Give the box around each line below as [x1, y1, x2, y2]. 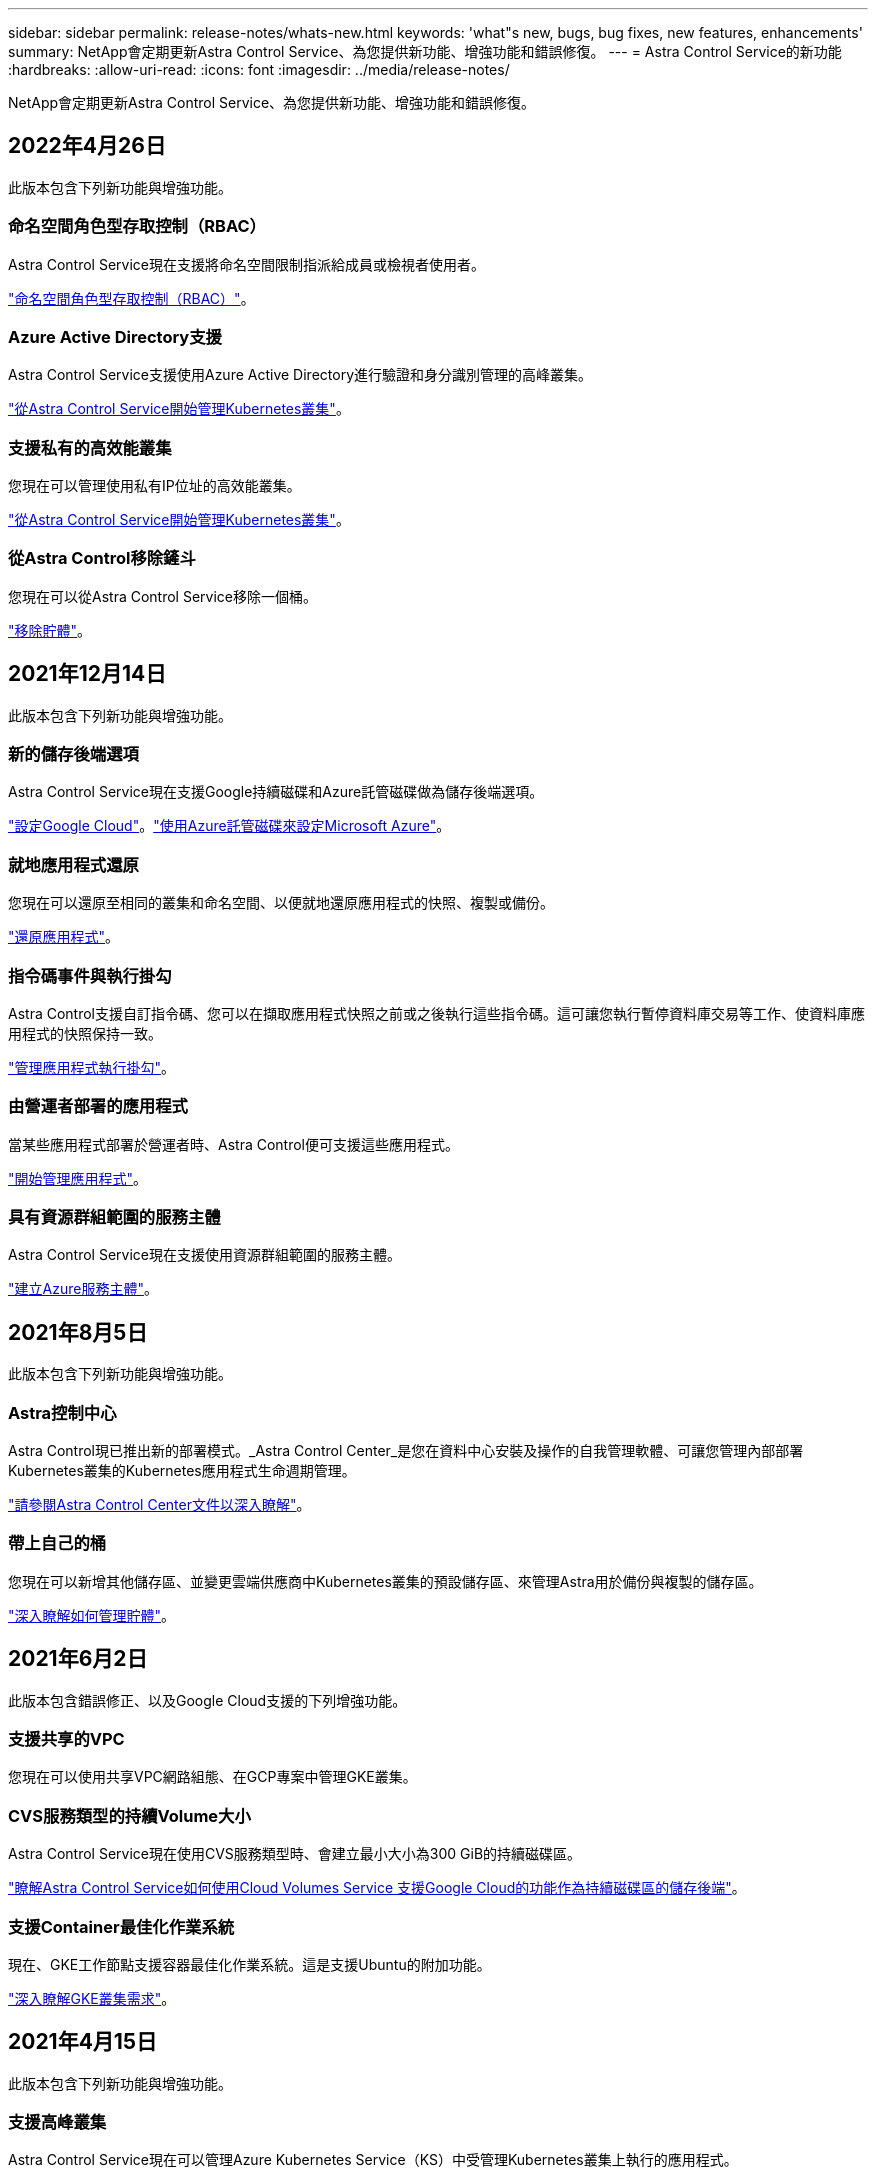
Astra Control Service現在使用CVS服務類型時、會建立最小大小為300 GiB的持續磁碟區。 [8, 1845, 582, 1863]
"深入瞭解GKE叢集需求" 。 [8, 1989, 176, 2007]
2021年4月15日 [8, 2029, 157, 2055]
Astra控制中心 [8, 1402, 117, 1423]
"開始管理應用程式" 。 [8, 1169, 148, 1187]
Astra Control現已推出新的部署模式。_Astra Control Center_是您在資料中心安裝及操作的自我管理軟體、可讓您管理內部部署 [8, 1442, 804, 1460]
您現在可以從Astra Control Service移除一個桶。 [8, 587, 317, 605]
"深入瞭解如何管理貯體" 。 [8, 1606, 176, 1624]
